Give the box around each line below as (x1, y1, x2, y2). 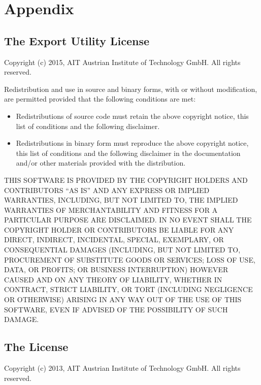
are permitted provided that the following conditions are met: (4, 93, 196, 104)
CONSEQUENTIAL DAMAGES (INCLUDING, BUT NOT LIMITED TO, (4, 244, 241, 255)
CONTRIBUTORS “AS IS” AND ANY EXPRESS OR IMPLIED (4, 184, 210, 195)
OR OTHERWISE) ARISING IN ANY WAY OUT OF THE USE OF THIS (4, 294, 242, 305)
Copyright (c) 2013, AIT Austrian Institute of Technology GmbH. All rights (4, 363, 241, 373)
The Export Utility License (4, 33, 150, 48)
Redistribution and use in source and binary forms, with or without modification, (4, 83, 257, 94)
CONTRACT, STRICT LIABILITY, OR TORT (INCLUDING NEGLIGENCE (4, 284, 253, 295)
